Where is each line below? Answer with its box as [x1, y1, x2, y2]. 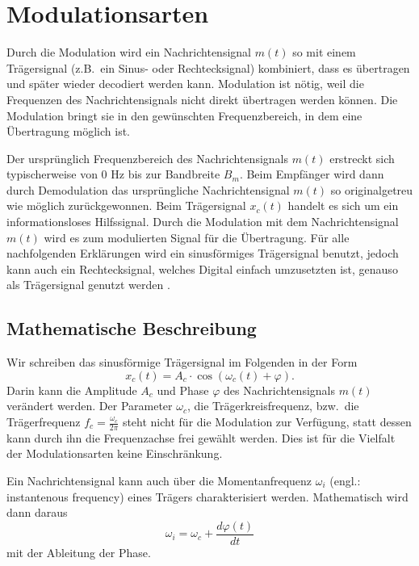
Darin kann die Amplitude [6, 381, 137, 398]
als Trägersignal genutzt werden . [6, 276, 170, 293]
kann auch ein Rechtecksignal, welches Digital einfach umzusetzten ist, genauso [6, 260, 398, 277]
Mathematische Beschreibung [6, 316, 257, 341]
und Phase [157, 381, 209, 398]
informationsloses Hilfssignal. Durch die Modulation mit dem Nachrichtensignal [6, 213, 399, 230]
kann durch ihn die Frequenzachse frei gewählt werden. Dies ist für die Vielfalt [6, 429, 396, 446]
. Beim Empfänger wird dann [239, 166, 384, 182]
